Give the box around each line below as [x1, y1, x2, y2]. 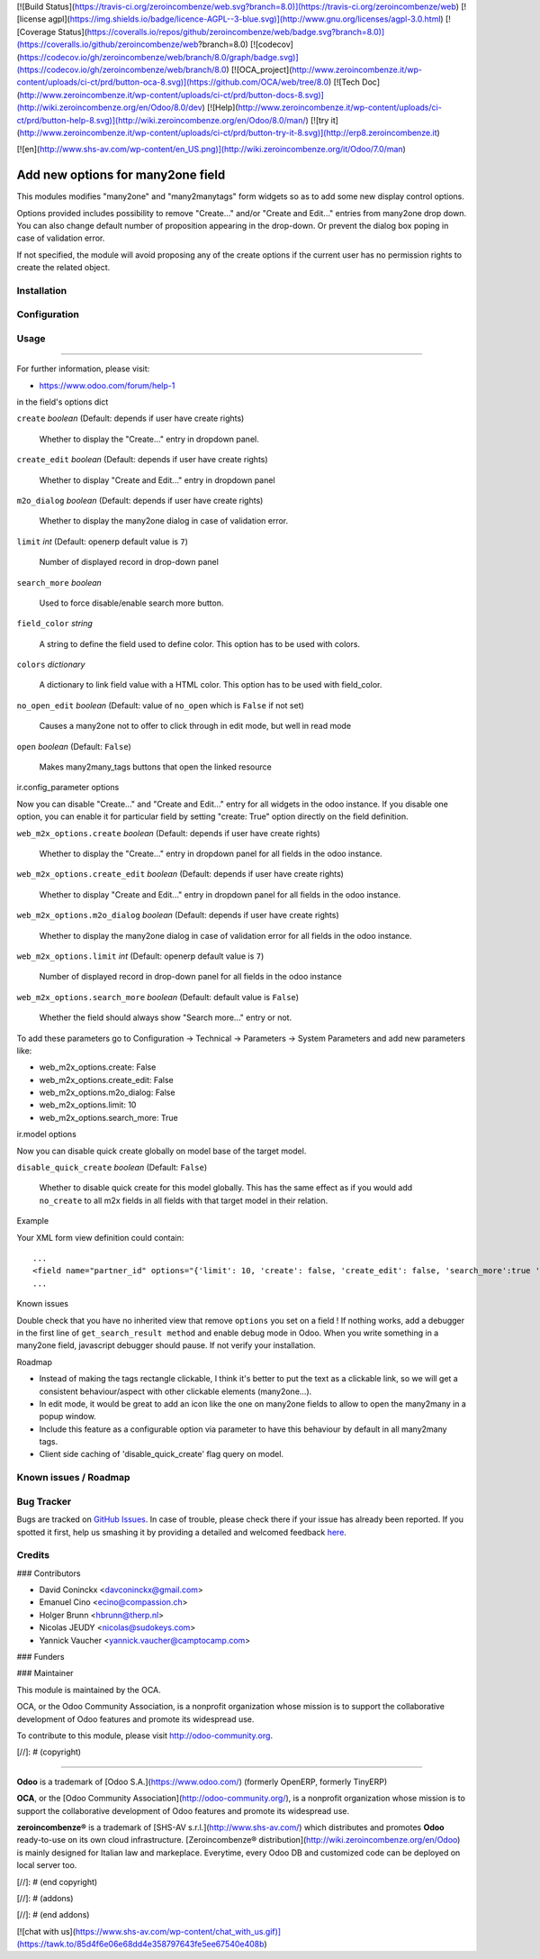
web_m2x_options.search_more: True [39, 1112, 179, 1123]
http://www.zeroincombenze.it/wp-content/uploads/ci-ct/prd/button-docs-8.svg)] [19, 89, 324, 100]
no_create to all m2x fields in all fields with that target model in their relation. [39, 1195, 328, 1206]
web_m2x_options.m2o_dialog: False [39, 1087, 175, 1098]
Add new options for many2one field [16, 168, 226, 183]
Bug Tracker [16, 1495, 72, 1508]
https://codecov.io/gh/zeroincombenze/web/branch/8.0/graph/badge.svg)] [19, 51, 299, 62]
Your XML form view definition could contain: [16, 1232, 184, 1243]
